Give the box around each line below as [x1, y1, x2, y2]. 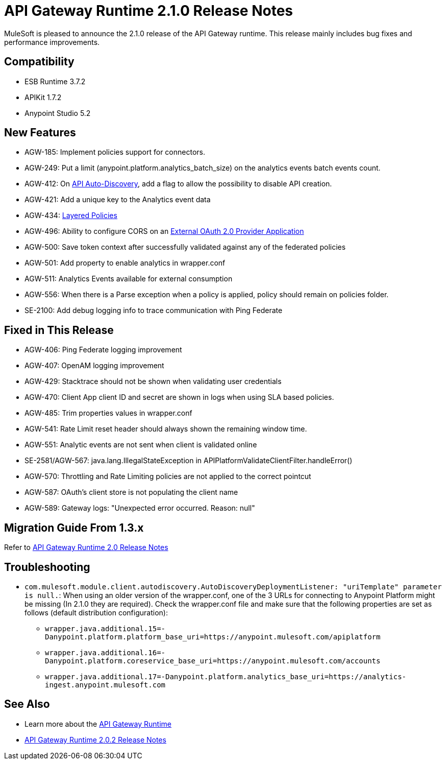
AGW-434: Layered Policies [24, 211, 117, 220]
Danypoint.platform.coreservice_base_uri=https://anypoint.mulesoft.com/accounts [45, 656, 381, 665]
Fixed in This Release [4, 323, 114, 337]
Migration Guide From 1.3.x [4, 521, 144, 534]
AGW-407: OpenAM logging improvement [24, 361, 164, 370]
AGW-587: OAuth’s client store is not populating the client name [24, 488, 238, 497]
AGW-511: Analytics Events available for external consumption [24, 274, 233, 283]
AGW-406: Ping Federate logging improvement [24, 345, 182, 354]
